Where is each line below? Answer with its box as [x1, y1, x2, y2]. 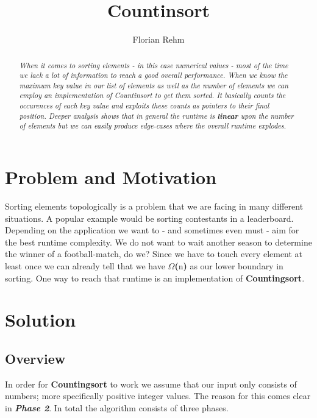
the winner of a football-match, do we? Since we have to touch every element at [5, 247, 303, 260]
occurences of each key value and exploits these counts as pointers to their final [19, 101, 269, 111]
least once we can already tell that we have [5, 260, 165, 272]
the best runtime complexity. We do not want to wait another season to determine [5, 235, 312, 248]
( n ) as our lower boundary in [174, 260, 283, 272]
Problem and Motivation [5, 165, 217, 190]
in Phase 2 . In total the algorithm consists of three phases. [5, 401, 229, 414]
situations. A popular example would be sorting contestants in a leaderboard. [5, 211, 294, 224]
